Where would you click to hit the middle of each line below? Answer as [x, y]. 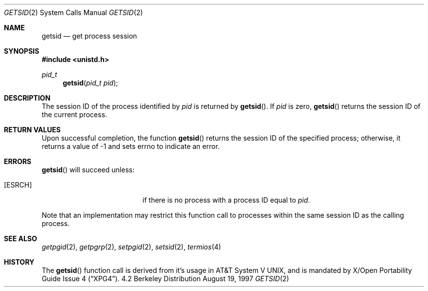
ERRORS [18, 161]
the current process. [75, 114]
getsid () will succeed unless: [88, 170]
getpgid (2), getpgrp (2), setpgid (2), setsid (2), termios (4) [131, 247]
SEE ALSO [21, 239]
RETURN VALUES [32, 130]
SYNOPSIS [22, 51]
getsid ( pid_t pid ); [90, 83]
